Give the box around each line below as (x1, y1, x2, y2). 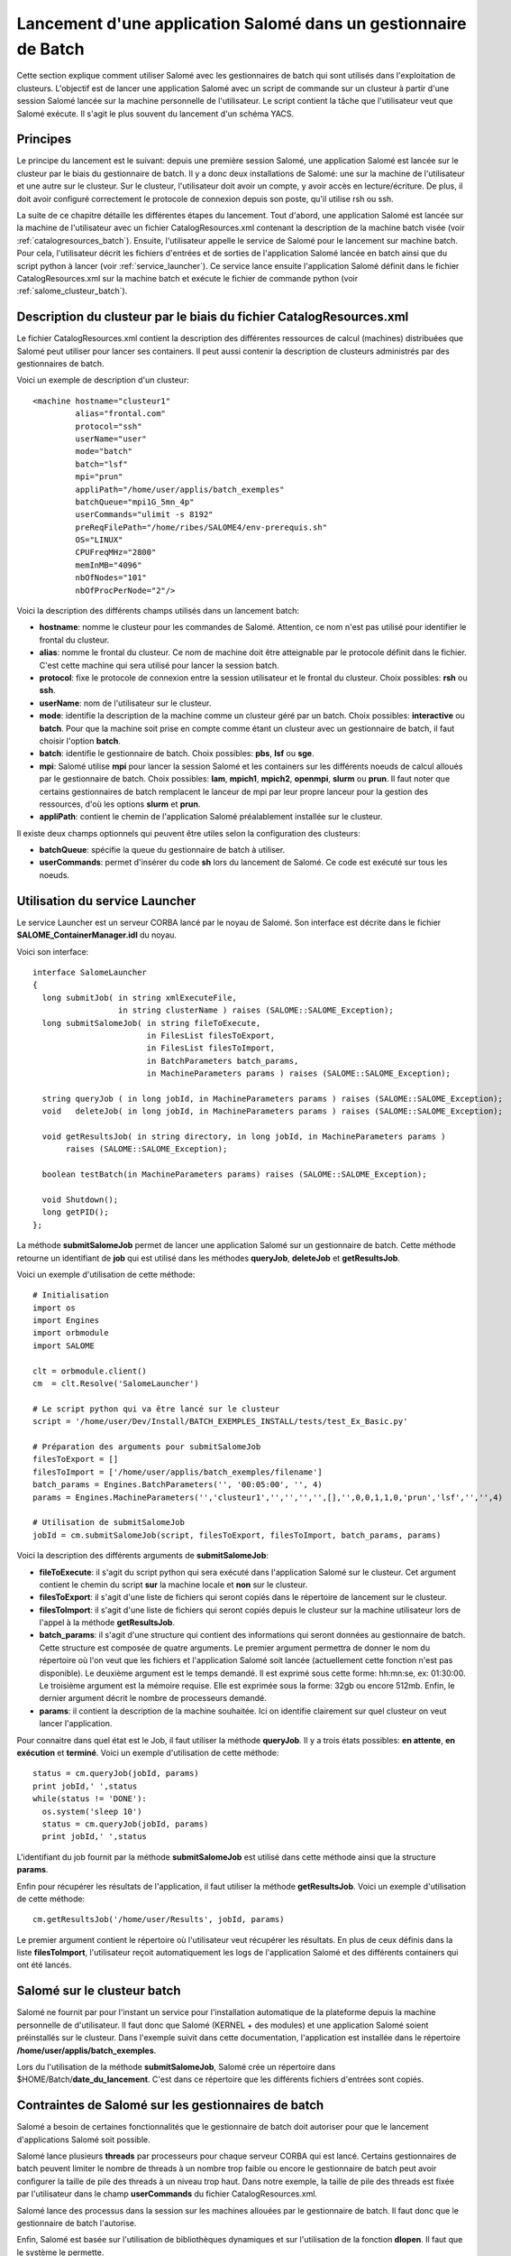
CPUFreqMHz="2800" (75, 547, 157, 558)
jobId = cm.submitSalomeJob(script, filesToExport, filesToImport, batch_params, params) (32, 1530, 442, 1540)
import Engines (32, 1316, 100, 1326)
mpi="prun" (75, 472, 123, 482)
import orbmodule (32, 1327, 109, 1338)
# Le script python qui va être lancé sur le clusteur (32, 1403, 280, 1414)
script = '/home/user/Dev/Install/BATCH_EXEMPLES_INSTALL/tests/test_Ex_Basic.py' (32, 1417, 408, 1427)
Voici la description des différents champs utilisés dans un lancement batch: (16, 606, 300, 616)
